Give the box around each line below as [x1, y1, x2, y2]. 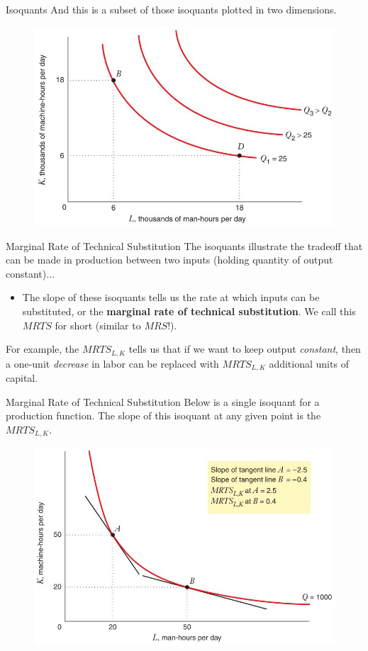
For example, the [6, 341, 79, 356]
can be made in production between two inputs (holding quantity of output [6, 252, 333, 267]
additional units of [269, 356, 349, 370]
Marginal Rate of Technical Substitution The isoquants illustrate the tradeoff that [6, 238, 363, 253]
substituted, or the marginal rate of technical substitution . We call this [22, 303, 356, 318]
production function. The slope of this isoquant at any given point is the [6, 408, 321, 423]
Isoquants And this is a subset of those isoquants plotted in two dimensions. [6, 2, 337, 16]
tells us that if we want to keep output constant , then [128, 341, 361, 356]
